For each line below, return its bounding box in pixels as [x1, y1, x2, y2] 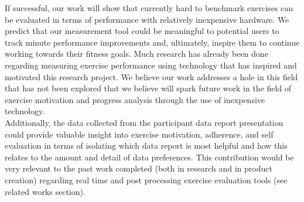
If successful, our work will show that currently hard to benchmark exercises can [5, 2, 293, 13]
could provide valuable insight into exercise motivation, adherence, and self [5, 128, 274, 140]
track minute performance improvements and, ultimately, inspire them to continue [5, 36, 300, 48]
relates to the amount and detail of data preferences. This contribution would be [5, 150, 294, 163]
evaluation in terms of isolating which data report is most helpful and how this [5, 139, 288, 152]
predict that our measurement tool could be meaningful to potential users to [5, 25, 279, 37]
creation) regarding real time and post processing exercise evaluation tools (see [5, 173, 288, 186]
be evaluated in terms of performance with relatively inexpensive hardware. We [5, 13, 289, 25]
